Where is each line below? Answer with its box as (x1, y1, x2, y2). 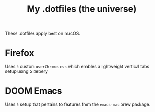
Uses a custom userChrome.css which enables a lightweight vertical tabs (5, 64, 150, 70)
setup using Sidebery (5, 69, 48, 74)
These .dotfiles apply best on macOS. (5, 30, 81, 37)
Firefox (5, 47, 34, 58)
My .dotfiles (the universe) (27, 3, 137, 14)
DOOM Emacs (5, 85, 62, 97)
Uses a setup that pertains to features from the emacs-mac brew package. (5, 101, 151, 107)
